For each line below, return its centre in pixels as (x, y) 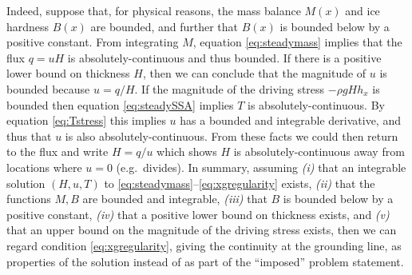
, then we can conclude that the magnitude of (254, 73)
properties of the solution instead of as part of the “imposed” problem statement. (205, 261)
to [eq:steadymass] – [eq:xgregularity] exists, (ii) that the (240, 183)
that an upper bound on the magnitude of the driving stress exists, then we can (202, 230)
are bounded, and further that (164, 26)
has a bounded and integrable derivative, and (290, 120)
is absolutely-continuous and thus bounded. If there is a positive (224, 57)
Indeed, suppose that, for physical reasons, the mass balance (154, 10)
